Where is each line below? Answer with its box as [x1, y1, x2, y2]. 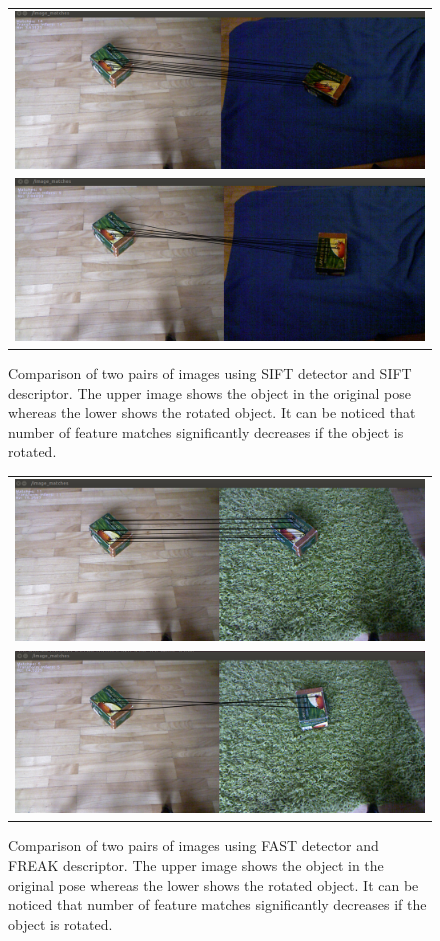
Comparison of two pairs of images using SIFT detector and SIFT [8, 362, 412, 383]
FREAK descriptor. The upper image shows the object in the [8, 854, 384, 875]
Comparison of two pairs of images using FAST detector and [8, 835, 379, 856]
